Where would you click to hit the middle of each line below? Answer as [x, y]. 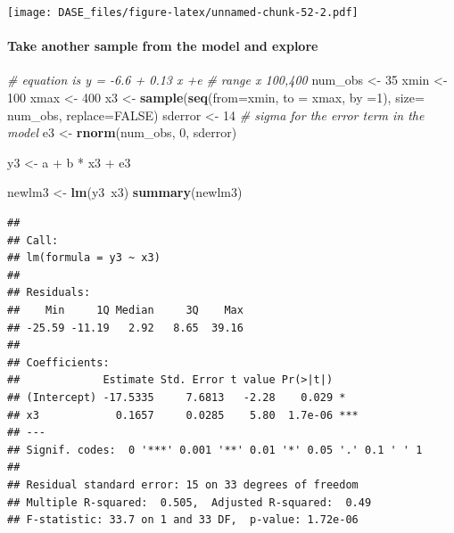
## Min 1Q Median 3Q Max [125, 310]
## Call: [33, 240]
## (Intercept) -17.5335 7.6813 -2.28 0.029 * [177, 397]
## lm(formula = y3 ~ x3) [84, 258]
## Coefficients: [58, 362]
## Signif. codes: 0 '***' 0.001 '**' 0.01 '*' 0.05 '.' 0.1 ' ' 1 [215, 450]
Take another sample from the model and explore [163, 46]
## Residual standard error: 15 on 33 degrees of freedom [183, 484]
